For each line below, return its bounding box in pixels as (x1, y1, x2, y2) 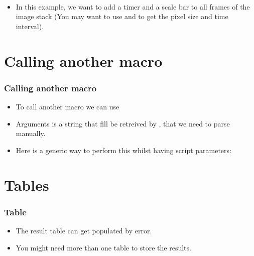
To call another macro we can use (16, 101, 119, 111)
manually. (16, 128, 46, 139)
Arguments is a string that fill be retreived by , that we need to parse (16, 118, 230, 129)
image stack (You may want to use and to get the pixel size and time (16, 11, 228, 22)
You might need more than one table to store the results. (16, 242, 191, 252)
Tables (4, 174, 49, 195)
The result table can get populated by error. (16, 225, 152, 235)
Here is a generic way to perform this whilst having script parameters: (16, 145, 231, 155)
